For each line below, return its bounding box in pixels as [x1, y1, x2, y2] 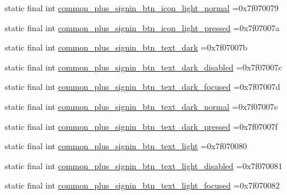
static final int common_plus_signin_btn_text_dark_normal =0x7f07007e [5, 100, 278, 112]
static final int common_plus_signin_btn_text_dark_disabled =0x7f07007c [5, 60, 282, 73]
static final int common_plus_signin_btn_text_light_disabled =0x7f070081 [5, 159, 283, 172]
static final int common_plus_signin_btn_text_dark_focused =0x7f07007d [5, 80, 281, 93]
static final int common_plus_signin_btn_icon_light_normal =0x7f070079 [5, 2, 279, 14]
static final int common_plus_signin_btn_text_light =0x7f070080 [5, 140, 247, 152]
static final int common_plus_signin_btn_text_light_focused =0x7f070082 [5, 179, 280, 191]
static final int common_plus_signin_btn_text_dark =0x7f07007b [5, 41, 248, 53]
